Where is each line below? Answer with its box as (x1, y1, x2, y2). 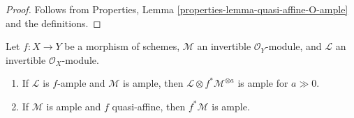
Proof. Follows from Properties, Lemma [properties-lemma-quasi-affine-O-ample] (6, 2, 348, 16)
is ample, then (123, 76, 184, 90)
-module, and (265, 39, 322, 53)
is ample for (237, 76, 288, 90)
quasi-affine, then (112, 99, 186, 113)
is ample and (46, 99, 101, 113)
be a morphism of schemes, (64, 39, 180, 53)
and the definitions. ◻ (6, 15, 101, 30)
